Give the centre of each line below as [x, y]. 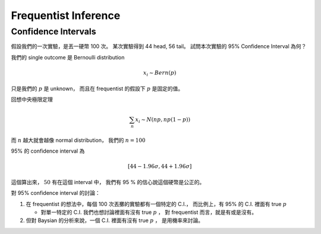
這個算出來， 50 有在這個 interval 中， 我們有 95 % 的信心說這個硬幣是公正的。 [108, 182]
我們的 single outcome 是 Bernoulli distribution [68, 57]
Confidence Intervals [53, 31]
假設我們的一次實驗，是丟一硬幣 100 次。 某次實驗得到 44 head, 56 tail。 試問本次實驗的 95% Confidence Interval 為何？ [159, 46]
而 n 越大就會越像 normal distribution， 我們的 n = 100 [78, 140]
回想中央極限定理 [32, 99]
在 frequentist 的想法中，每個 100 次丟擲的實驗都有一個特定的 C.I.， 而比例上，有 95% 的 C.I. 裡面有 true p [156, 204]
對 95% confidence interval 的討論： [56, 193]
